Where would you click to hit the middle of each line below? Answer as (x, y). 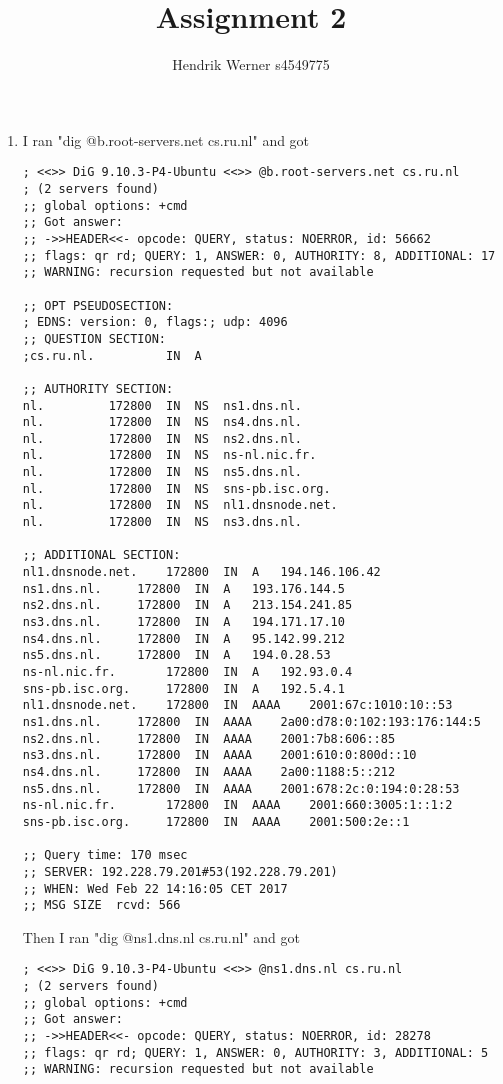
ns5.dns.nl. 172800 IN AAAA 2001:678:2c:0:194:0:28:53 (241, 788)
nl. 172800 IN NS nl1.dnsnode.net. (180, 505)
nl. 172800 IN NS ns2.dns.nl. (162, 438)
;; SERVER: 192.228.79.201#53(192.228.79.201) (180, 871)
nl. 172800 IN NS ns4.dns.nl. (162, 422)
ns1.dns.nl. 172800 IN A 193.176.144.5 (183, 588)
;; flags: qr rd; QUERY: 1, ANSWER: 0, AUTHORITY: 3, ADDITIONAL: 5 (255, 1052)
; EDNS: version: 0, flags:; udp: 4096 (155, 322)
